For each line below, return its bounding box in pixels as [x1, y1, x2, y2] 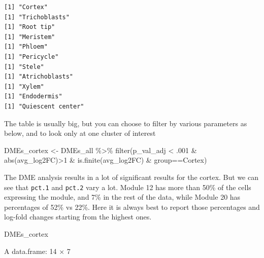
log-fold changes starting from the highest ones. [4, 211, 152, 222]
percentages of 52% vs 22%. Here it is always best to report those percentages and [4, 201, 260, 212]
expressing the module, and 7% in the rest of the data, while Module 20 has [4, 192, 241, 202]
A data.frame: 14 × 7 [4, 245, 71, 256]
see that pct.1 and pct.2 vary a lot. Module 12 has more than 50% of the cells [4, 181, 251, 192]
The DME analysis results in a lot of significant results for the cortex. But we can [4, 171, 258, 182]
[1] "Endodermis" [4, 93, 62, 100]
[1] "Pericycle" [4, 53, 59, 60]
